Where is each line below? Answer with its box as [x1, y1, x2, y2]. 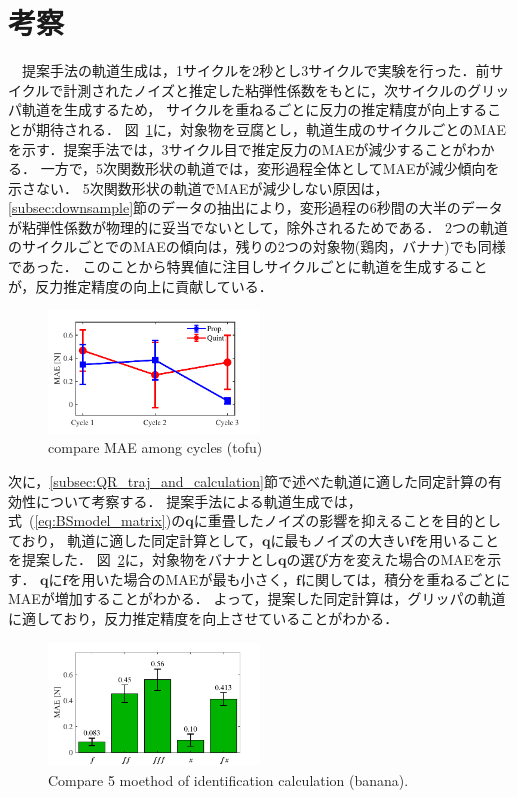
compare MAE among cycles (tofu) [48, 437, 263, 458]
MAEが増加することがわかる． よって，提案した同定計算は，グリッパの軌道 [8, 588, 506, 609]
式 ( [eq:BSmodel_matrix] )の [8, 510, 186, 531]
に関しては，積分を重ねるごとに [300, 568, 511, 589]
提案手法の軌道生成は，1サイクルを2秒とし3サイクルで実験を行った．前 [21, 60, 490, 81]
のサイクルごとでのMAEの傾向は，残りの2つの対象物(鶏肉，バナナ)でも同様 [8, 236, 506, 257]
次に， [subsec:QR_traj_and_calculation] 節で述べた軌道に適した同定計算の [8, 470, 489, 491]
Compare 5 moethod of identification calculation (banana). [48, 769, 409, 790]
